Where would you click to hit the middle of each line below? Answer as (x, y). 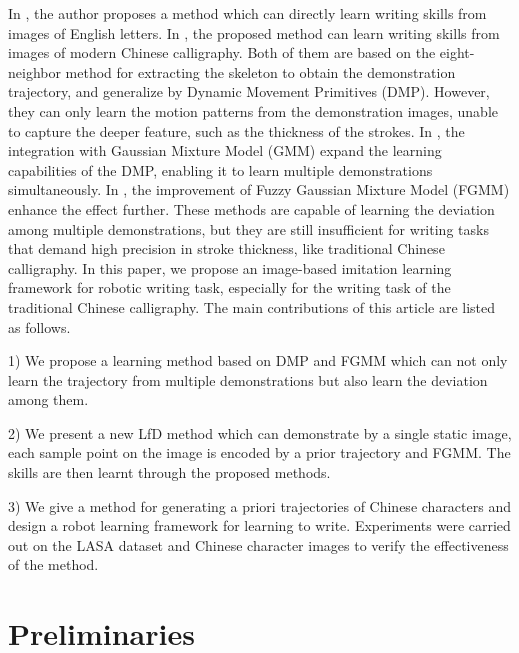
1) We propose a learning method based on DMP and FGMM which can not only (258, 360)
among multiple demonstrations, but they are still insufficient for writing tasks (248, 228)
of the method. (53, 564)
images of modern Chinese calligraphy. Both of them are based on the (222, 52)
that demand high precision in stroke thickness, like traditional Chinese (226, 248)
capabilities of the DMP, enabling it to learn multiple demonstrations (220, 169)
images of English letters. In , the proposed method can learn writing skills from (254, 32)
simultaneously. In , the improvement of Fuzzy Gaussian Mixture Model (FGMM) (259, 189)
